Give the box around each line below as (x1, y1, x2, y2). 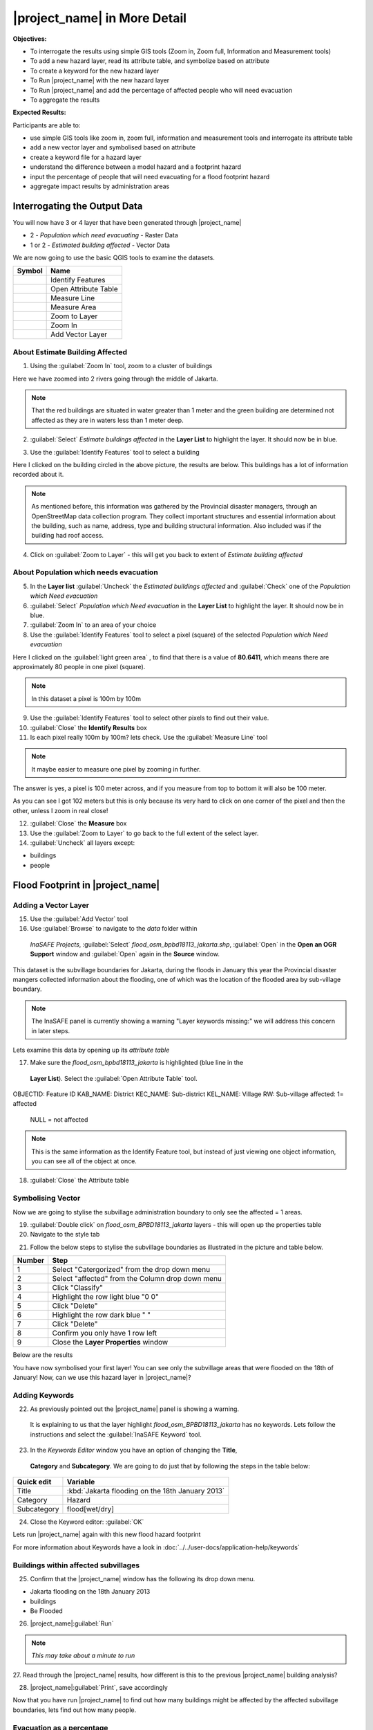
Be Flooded (30, 1607, 64, 1615)
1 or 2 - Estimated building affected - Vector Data (30, 241, 171, 249)
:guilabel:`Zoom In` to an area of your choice (30, 621, 157, 629)
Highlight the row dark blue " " (52, 1310, 151, 1320)
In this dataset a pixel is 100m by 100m (31, 694, 142, 702)
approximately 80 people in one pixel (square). (12, 662, 146, 671)
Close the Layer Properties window (52, 1338, 169, 1347)
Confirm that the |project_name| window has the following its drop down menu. (30, 1574, 256, 1583)
